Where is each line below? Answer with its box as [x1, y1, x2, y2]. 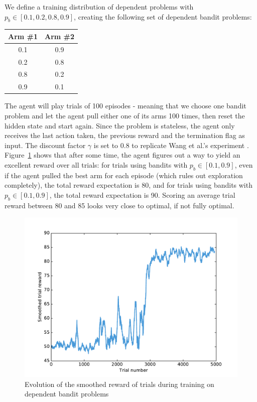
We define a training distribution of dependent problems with [5, 2, 194, 12]
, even [234, 159, 253, 170]
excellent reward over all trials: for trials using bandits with [5, 159, 188, 170]
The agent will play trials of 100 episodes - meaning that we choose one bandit [5, 100, 246, 111]
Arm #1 [8, 31, 38, 41]
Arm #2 [45, 31, 75, 41]
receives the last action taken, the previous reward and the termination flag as [5, 130, 245, 141]
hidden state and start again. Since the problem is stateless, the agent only [5, 120, 235, 130]
